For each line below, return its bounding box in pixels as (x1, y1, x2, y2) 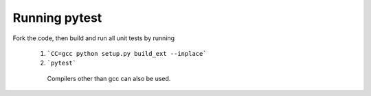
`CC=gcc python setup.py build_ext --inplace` (47, 50, 207, 57)
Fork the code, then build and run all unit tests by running (12, 34, 175, 42)
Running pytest (12, 10, 102, 25)
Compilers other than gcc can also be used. (47, 74, 171, 82)
